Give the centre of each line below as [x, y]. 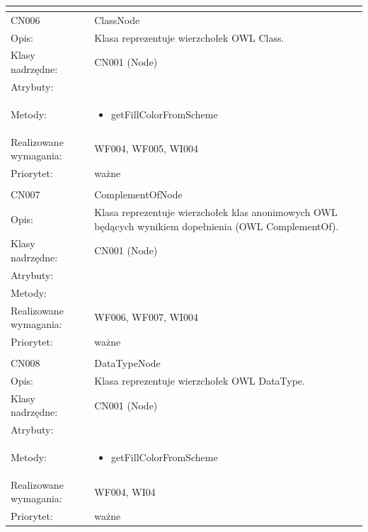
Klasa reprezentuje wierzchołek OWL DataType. [200, 380]
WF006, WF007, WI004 [146, 317]
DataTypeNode [127, 363]
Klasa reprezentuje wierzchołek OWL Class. [189, 37]
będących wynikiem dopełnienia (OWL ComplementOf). [217, 226]
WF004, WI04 [125, 491]
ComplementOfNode [138, 194]
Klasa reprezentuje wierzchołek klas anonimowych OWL [216, 211]
